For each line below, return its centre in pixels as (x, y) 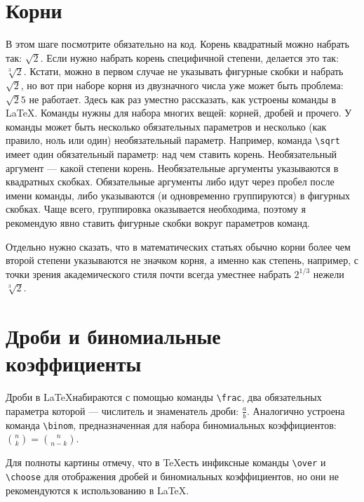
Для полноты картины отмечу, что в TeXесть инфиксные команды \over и (166, 462)
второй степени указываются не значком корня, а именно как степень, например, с (182, 260)
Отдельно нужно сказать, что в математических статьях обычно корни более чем (178, 246)
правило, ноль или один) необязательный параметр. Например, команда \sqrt (173, 140)
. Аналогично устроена (296, 410)
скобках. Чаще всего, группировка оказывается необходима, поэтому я (156, 209)
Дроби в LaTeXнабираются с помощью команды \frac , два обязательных (164, 397)
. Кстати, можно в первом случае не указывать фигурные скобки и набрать (183, 71)
